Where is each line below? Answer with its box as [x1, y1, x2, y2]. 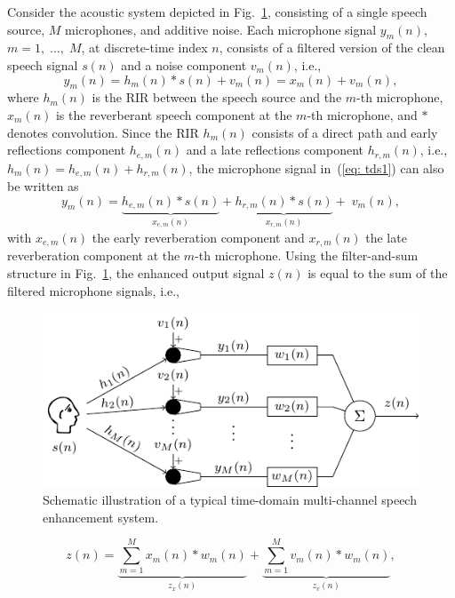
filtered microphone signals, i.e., [7, 281, 180, 299]
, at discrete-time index [81, 38, 208, 57]
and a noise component [121, 55, 247, 74]
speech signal [7, 55, 78, 74]
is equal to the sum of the [307, 263, 448, 282]
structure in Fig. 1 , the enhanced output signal [7, 263, 265, 282]
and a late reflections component [186, 140, 363, 159]
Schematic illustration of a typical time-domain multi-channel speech [43, 490, 417, 509]
